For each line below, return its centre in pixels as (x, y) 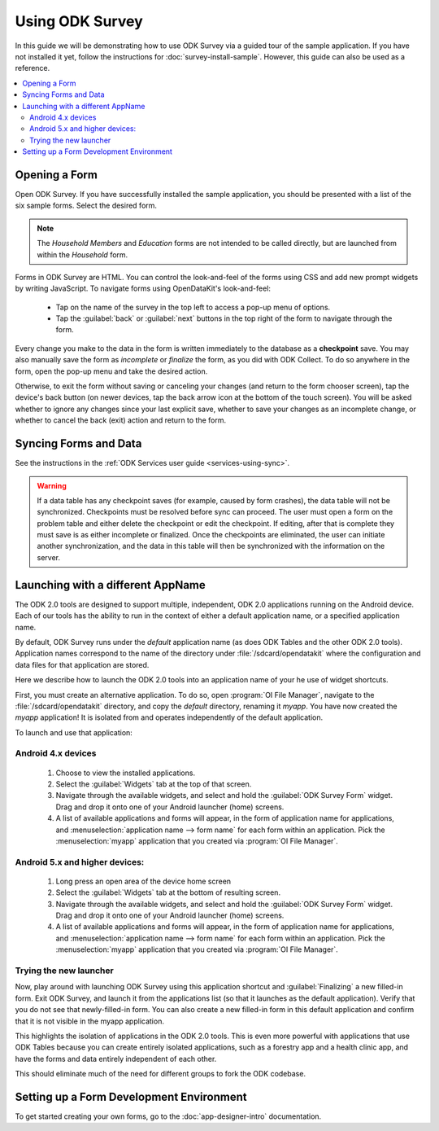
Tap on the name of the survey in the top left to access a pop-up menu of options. (193, 307)
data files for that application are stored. (82, 664)
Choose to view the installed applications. (125, 773)
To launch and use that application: (74, 732)
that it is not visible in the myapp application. (89, 1021)
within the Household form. (83, 254)
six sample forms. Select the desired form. (86, 206)
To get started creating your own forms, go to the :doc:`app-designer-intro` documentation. (168, 1116)
